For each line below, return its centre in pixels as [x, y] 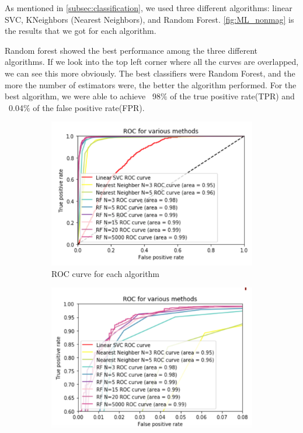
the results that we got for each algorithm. [81, 31]
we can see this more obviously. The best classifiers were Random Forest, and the [150, 73]
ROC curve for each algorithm [106, 273]
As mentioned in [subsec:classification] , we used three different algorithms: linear [149, 8]
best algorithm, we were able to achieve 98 [83, 96]
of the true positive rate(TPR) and [232, 96]
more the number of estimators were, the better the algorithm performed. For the [151, 84]
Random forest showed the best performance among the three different [131, 50]
